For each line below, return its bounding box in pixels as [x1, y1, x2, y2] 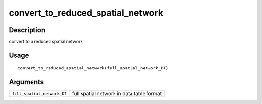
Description [9, 26, 46, 34]
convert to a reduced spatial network [9, 39, 83, 45]
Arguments [9, 78, 44, 86]
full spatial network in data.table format [72, 90, 162, 97]
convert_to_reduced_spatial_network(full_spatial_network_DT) [17, 66, 169, 71]
